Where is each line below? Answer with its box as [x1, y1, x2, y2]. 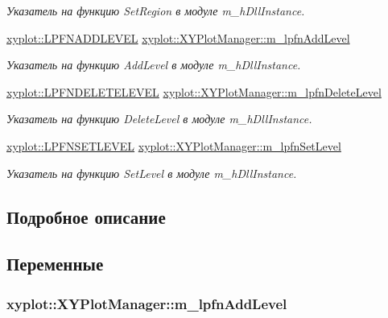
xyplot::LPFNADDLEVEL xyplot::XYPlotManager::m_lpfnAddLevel [6, 29, 350, 46]
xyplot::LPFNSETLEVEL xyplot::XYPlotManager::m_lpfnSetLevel [6, 137, 341, 154]
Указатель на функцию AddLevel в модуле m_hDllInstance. [6, 56, 301, 73]
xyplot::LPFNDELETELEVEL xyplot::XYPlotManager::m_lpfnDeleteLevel [6, 83, 382, 100]
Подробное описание [6, 204, 166, 229]
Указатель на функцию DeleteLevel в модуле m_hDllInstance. [6, 110, 312, 127]
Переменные [6, 251, 104, 276]
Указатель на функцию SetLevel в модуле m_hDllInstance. [6, 164, 297, 181]
